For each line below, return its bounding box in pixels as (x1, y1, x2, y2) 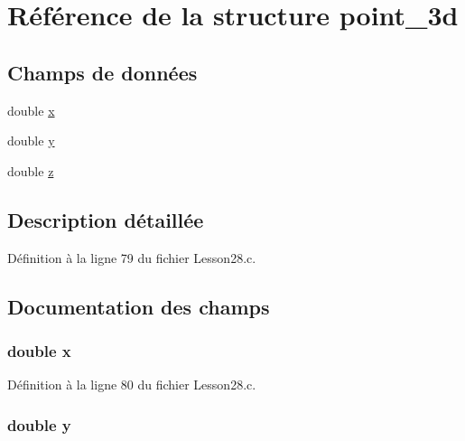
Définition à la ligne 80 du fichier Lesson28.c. (7, 375, 256, 394)
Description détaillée (7, 205, 204, 233)
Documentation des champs (7, 292, 270, 320)
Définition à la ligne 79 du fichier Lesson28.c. (7, 248, 256, 267)
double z (7, 161, 54, 180)
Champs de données (7, 58, 198, 86)
